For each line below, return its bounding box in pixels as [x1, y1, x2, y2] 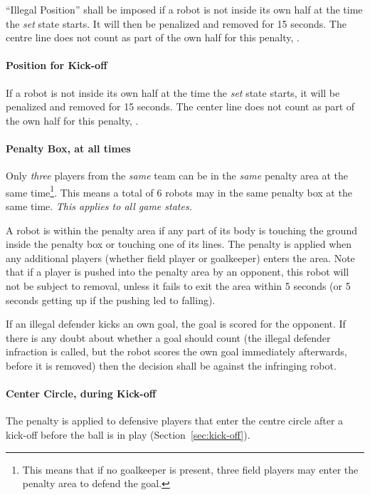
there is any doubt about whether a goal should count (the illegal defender [6, 330, 331, 345]
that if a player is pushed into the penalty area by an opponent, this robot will [6, 264, 349, 279]
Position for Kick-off [6, 58, 107, 73]
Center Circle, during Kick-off [6, 386, 157, 401]
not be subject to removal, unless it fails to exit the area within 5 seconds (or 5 [6, 278, 351, 293]
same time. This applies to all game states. [6, 199, 192, 213]
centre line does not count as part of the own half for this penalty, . [6, 30, 300, 45]
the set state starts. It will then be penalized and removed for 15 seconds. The [6, 16, 347, 31]
